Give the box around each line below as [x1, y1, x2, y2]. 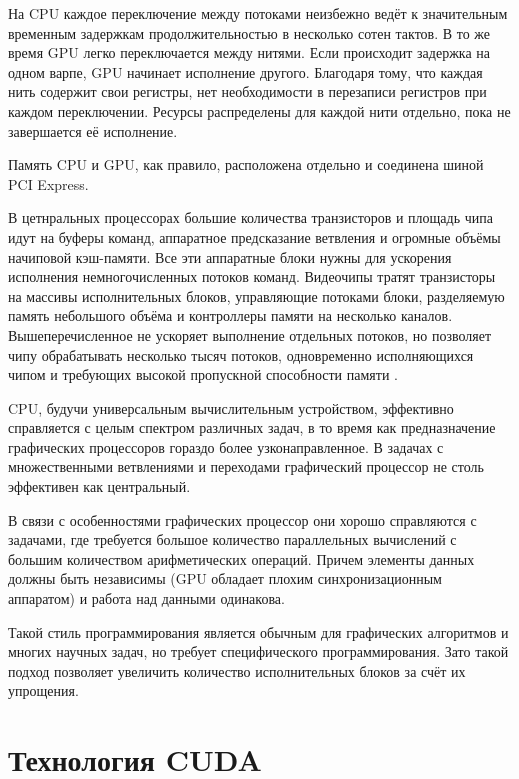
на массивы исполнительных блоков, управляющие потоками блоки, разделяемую [8, 285, 505, 306]
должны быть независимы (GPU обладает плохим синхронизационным [8, 568, 442, 589]
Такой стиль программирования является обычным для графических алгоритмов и [8, 621, 509, 642]
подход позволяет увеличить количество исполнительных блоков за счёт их [8, 660, 466, 681]
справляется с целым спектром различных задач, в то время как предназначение [8, 417, 496, 438]
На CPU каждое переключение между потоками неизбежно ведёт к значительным [8, 3, 508, 23]
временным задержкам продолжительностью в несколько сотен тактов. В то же [8, 22, 491, 43]
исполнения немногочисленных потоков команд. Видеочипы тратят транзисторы [8, 266, 496, 287]
